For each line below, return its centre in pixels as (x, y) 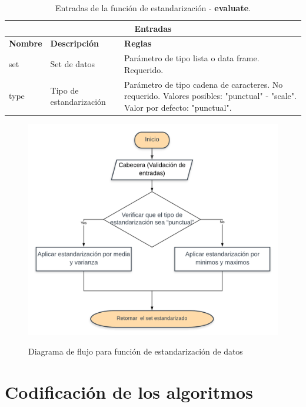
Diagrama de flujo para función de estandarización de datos (136, 351)
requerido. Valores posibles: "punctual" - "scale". (210, 96)
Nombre (26, 43)
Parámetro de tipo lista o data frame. (192, 58)
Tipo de (64, 90)
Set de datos (73, 64)
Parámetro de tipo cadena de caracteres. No (204, 84)
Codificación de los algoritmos (129, 392)
